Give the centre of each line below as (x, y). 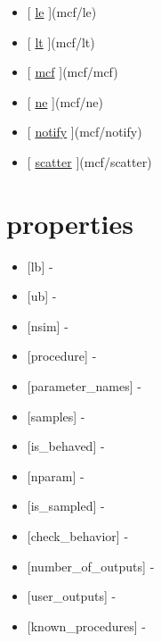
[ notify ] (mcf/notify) (85, 132)
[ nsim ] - (48, 325)
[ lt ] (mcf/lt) (61, 42)
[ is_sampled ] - (66, 506)
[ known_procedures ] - (86, 625)
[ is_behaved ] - (66, 446)
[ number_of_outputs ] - (91, 566)
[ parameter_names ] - (84, 386)
